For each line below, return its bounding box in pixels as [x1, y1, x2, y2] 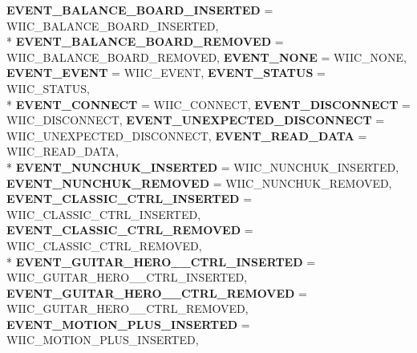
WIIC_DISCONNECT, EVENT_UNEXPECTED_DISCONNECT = [6, 112, 385, 128]
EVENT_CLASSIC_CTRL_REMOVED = [6, 221, 253, 238]
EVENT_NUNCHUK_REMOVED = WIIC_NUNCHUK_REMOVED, [6, 174, 392, 191]
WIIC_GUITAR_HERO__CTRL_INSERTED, [6, 269, 248, 286]
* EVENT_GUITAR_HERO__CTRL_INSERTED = [6, 253, 316, 270]
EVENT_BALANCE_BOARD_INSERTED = [6, 2, 273, 18]
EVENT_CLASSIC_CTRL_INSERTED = [6, 190, 253, 207]
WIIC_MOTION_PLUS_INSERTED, [6, 331, 199, 348]
